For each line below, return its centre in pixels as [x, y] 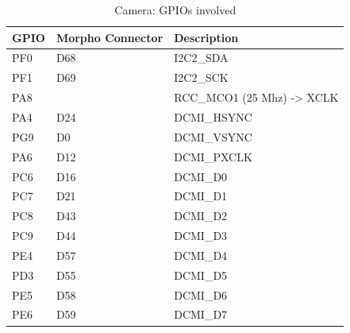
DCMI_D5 [201, 275]
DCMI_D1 [201, 196]
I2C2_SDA [201, 58]
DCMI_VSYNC [213, 136]
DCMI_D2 [201, 216]
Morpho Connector [110, 37]
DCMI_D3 [201, 236]
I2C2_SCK [201, 77]
